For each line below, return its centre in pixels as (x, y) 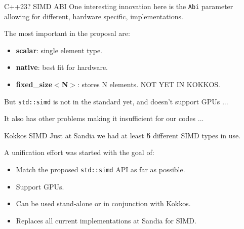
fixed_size (34, 84)
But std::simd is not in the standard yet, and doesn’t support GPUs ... (116, 101)
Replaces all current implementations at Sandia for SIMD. (106, 220)
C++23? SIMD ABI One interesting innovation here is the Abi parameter (119, 6)
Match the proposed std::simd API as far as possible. (100, 169)
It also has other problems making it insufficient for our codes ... (104, 118)
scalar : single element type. (59, 50)
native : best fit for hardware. (62, 67)
